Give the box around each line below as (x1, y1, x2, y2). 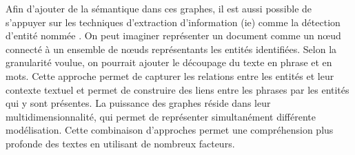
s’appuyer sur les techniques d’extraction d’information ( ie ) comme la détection (6, 14, 341, 29)
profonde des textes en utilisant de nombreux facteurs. (6, 136, 235, 150)
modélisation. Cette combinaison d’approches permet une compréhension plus (6, 123, 334, 137)
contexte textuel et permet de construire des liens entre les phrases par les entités (6, 82, 349, 96)
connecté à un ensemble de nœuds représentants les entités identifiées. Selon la (6, 41, 337, 56)
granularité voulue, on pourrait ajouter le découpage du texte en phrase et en (6, 55, 332, 70)
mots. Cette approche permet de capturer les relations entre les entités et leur (6, 68, 334, 83)
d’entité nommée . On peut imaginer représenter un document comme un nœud (6, 28, 341, 43)
